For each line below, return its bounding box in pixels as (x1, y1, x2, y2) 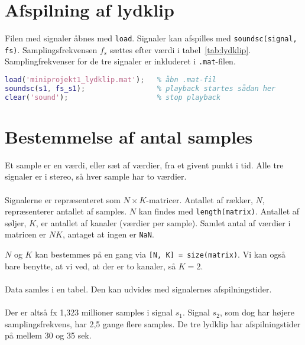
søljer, (5, 216, 27, 229)
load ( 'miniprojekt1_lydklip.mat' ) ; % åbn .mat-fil (5, 76, 217, 84)
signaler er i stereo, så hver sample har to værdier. (5, 170, 187, 183)
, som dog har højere (219, 306, 295, 318)
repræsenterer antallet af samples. (5, 205, 127, 217)
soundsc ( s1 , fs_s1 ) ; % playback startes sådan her (5, 84, 276, 93)
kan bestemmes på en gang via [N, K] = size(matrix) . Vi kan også (35, 248, 286, 261)
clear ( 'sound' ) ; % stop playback (5, 93, 221, 102)
